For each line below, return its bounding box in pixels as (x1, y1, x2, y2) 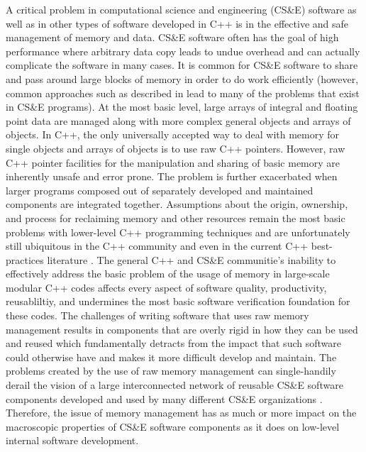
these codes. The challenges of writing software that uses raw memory (6, 308, 309, 323)
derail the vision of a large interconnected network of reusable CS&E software (6, 377, 343, 392)
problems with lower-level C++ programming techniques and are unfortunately (6, 224, 350, 239)
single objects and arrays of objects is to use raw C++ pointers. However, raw (6, 140, 345, 155)
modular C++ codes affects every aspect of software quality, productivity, (6, 280, 327, 294)
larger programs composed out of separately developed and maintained (6, 182, 314, 197)
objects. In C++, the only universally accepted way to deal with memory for (6, 127, 340, 142)
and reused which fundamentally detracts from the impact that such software (6, 336, 341, 351)
